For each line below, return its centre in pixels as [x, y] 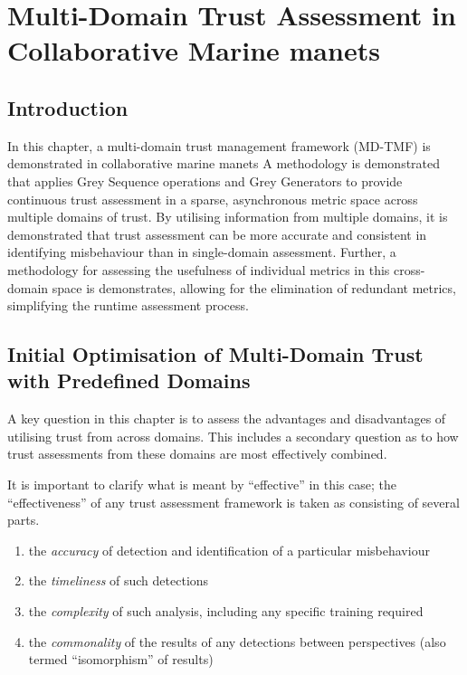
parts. [24, 520]
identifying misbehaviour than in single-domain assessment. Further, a [202, 252]
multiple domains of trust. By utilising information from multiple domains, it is [228, 217]
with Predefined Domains [129, 380]
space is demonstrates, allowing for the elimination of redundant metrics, [254, 287]
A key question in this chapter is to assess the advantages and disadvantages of [227, 418]
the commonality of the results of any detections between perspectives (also [237, 641]
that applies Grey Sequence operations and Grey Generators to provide [205, 181]
